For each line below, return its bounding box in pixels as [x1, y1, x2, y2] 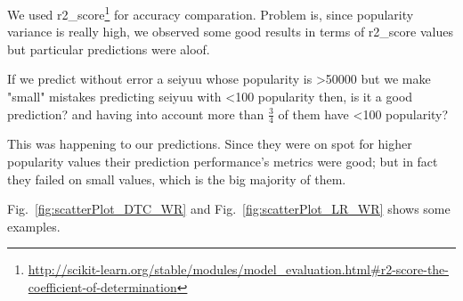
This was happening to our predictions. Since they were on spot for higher [7, 134, 412, 153]
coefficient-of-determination [28, 278, 177, 297]
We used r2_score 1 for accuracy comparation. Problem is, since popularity [7, 3, 414, 23]
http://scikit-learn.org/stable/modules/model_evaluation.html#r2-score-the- [28, 260, 450, 279]
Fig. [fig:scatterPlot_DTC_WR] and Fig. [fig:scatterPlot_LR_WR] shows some [7, 199, 451, 218]
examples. [7, 216, 61, 235]
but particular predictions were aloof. [7, 39, 210, 58]
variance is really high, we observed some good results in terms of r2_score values [7, 22, 453, 41]
